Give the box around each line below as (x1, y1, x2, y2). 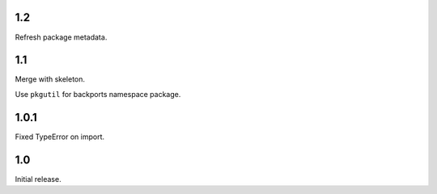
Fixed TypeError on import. (15, 132, 105, 141)
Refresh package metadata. (15, 32, 108, 42)
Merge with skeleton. (15, 74, 85, 84)
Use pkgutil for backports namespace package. (15, 89, 181, 99)
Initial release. (15, 174, 62, 183)
